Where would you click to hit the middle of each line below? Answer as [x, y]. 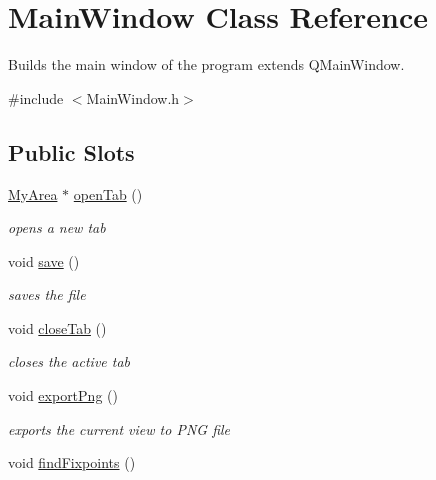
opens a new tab [57, 227]
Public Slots [71, 151]
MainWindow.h [133, 97]
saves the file [47, 294]
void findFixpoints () [72, 462]
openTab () [108, 193]
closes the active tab [69, 361]
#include [36, 97]
